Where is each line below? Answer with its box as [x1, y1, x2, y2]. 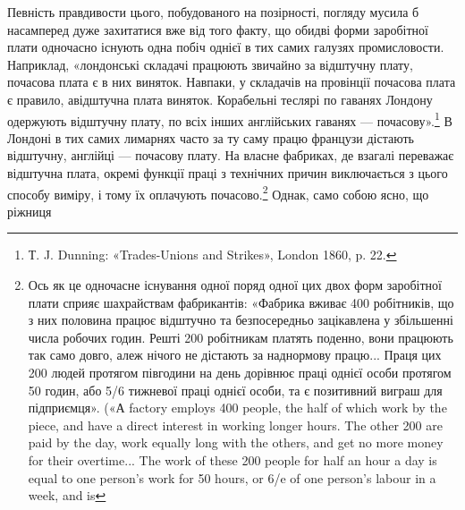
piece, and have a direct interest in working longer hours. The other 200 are [28, 415, 443, 434]
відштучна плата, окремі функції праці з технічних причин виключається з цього [7, 164, 448, 182]
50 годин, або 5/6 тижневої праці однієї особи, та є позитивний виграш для [28, 380, 443, 399]
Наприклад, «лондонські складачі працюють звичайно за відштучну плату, [7, 55, 413, 73]
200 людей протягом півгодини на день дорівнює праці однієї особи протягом [28, 363, 452, 381]
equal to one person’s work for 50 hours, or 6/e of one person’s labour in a [28, 468, 436, 487]
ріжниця [7, 201, 52, 220]
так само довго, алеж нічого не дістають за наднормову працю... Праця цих [28, 345, 442, 364]
